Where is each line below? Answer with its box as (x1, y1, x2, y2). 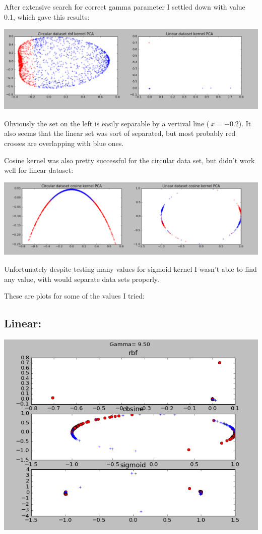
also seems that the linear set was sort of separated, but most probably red (4, 128, 236, 138)
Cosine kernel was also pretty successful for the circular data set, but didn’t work (4, 155, 255, 165)
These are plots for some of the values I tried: (4, 290, 145, 301)
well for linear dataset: (4, 165, 74, 175)
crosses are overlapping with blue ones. (4, 137, 124, 148)
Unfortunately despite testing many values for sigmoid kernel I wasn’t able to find (4, 264, 257, 274)
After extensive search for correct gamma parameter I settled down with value (4, 2, 245, 12)
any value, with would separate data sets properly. (4, 273, 159, 284)
